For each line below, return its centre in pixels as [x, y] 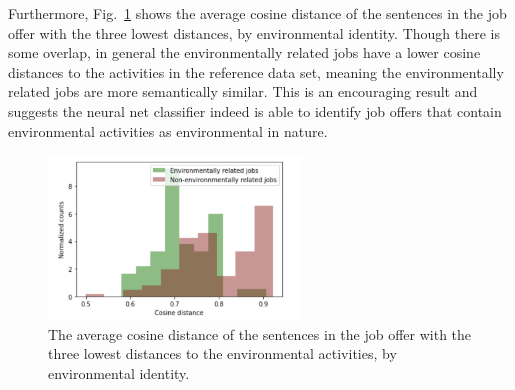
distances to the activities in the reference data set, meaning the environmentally [256, 71]
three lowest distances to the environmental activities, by [222, 353]
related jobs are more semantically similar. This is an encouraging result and [243, 91]
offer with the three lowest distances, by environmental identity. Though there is [254, 32]
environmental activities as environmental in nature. [168, 130]
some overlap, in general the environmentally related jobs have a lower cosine [244, 52]
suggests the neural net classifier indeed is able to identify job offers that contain [255, 110]
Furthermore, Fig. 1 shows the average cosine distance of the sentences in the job [257, 13]
